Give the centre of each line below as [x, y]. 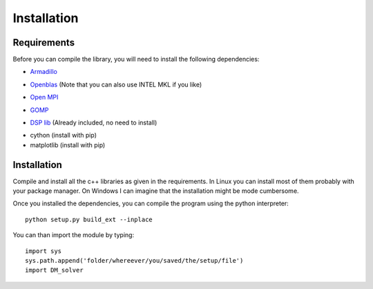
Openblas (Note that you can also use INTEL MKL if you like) [116, 84]
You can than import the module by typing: [74, 235]
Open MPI [44, 97]
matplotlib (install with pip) [68, 144]
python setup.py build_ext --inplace [89, 219]
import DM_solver [54, 270]
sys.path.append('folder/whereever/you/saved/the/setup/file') [134, 261]
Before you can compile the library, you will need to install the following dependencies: [136, 59]
